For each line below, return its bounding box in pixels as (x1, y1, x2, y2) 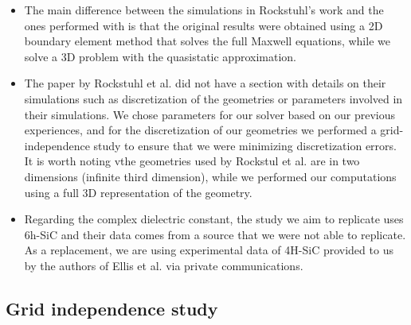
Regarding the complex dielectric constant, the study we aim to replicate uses (24, 211, 404, 227)
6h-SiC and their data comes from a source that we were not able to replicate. (24, 226, 406, 242)
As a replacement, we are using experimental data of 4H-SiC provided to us (24, 242, 393, 258)
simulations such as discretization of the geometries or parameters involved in (24, 90, 403, 106)
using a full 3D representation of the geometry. (24, 184, 252, 200)
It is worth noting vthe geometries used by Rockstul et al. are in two (24, 153, 360, 169)
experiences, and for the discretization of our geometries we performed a (24, 122, 377, 138)
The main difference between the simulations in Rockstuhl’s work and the (24, 2, 384, 17)
